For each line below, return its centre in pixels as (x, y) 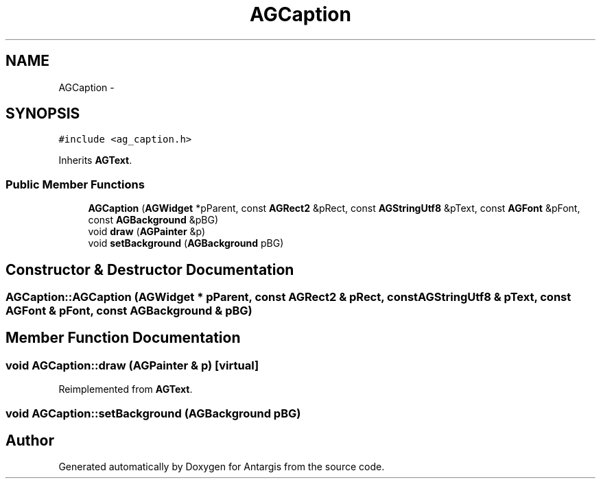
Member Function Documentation (123, 338)
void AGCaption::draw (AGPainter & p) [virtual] (132, 365)
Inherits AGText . (95, 160)
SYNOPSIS (43, 114)
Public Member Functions (75, 184)
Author (30, 441)
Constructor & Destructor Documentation (150, 269)
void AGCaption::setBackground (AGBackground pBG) (153, 413)
